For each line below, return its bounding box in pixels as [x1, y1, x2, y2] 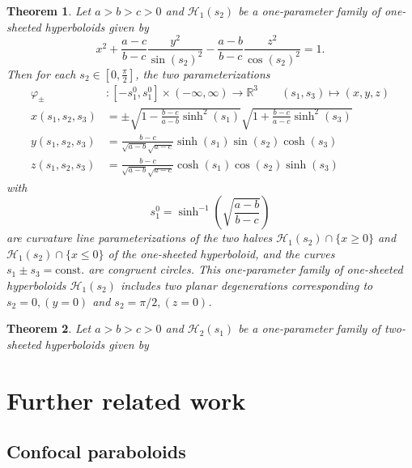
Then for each [6, 65, 76, 82]
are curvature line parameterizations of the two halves [6, 229, 273, 246]
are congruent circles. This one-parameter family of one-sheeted [88, 261, 403, 278]
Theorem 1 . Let [6, 2, 91, 19]
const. [55, 265, 85, 277]
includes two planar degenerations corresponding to [120, 276, 373, 293]
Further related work [6, 383, 246, 416]
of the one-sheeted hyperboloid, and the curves [108, 245, 335, 262]
